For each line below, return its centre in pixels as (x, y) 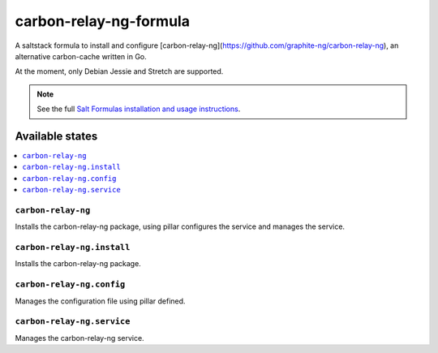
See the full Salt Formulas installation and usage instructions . (139, 109)
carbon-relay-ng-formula (103, 21)
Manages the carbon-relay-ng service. (80, 338)
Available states (56, 136)
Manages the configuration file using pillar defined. (100, 301)
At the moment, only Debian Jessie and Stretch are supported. (119, 71)
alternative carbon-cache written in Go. (81, 56)
